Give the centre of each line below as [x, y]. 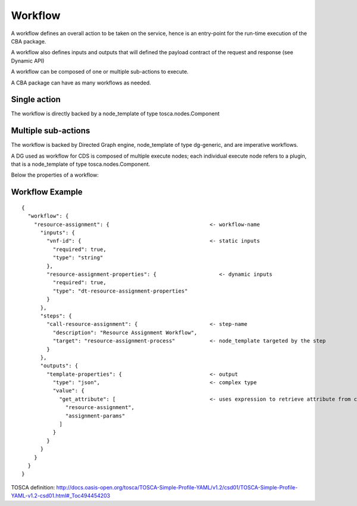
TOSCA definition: [33, 487]
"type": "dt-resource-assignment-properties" [120, 291]
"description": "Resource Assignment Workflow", [125, 332]
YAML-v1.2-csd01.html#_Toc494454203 [60, 496]
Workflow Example [47, 192]
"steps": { [56, 316]
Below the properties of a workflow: [55, 175]
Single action [36, 100]
